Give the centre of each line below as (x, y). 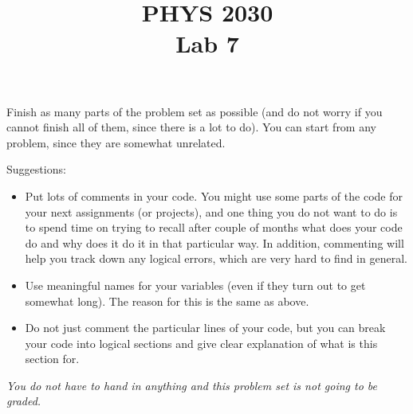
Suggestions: (36, 169)
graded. (24, 401)
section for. (52, 359)
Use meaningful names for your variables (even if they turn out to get (195, 285)
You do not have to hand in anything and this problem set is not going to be (192, 385)
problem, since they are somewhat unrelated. (116, 142)
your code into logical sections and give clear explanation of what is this (201, 343)
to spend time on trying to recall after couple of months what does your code (214, 227)
